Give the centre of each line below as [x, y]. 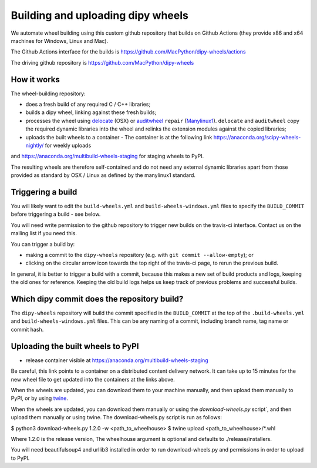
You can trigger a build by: [43, 244]
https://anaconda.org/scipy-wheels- [257, 137]
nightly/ [35, 145]
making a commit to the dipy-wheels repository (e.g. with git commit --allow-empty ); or [139, 255]
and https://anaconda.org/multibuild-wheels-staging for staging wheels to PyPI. [107, 156]
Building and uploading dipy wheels [100, 15]
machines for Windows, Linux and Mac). [60, 41]
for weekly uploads [68, 145]
